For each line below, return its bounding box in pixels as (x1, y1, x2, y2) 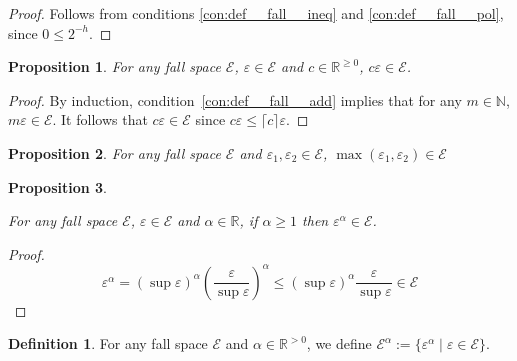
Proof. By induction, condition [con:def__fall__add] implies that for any (8, 89, 462, 110)
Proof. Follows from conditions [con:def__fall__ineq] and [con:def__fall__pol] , (8, 3, 504, 23)
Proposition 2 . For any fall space (8, 142, 221, 163)
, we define (306, 333, 372, 354)
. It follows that (52, 109, 148, 130)
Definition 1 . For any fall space (8, 333, 208, 354)
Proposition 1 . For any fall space (8, 56, 221, 77)
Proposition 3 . (8, 176, 107, 197)
